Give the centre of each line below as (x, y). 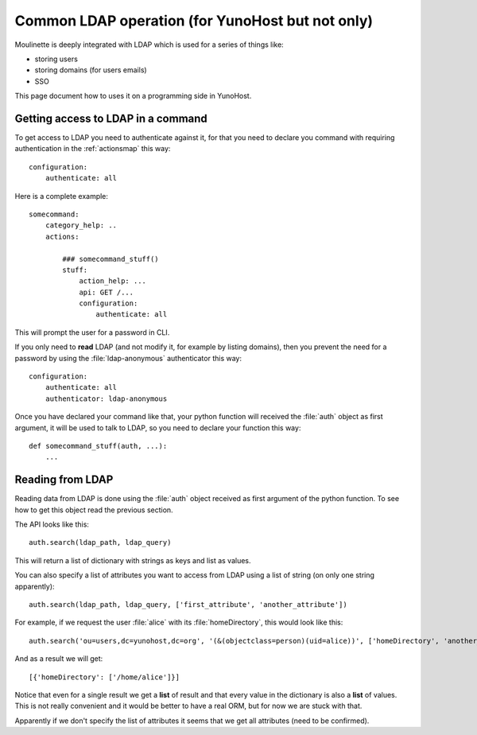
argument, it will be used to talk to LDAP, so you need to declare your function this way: (158, 428)
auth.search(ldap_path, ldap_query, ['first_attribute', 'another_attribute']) (188, 605)
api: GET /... (107, 292)
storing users (56, 59)
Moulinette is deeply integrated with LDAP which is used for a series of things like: (149, 45)
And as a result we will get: (59, 659)
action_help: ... (113, 281)
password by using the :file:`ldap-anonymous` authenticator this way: (128, 358)
